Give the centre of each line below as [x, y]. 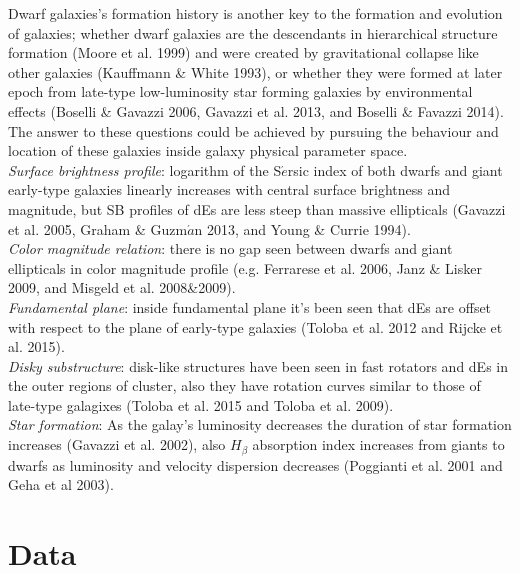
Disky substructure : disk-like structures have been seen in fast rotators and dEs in [258, 365]
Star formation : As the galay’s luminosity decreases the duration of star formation [260, 424]
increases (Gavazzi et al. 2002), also [117, 444]
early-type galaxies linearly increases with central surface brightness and [229, 189]
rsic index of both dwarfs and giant [395, 169]
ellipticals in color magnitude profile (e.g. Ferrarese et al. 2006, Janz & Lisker [245, 267]
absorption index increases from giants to [378, 444]
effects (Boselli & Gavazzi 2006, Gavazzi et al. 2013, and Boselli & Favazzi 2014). [256, 110]
